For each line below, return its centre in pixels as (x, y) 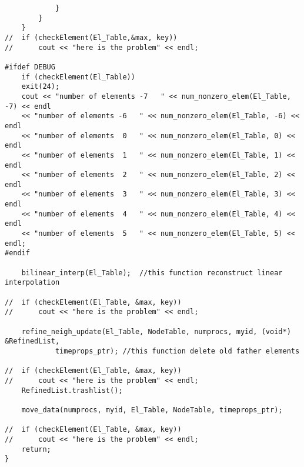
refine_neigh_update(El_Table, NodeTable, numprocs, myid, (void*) (156, 331)
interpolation (32, 283)
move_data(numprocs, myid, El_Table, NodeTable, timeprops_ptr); (152, 410)
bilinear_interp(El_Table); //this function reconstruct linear (152, 273)
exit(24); (41, 87)
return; (36, 449)
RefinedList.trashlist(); (72, 390)
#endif (17, 253)
